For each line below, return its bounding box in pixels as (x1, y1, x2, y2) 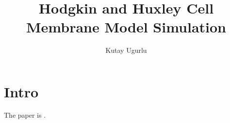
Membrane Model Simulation (26, 17, 226, 37)
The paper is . (4, 109, 46, 120)
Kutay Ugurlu (105, 45, 147, 55)
